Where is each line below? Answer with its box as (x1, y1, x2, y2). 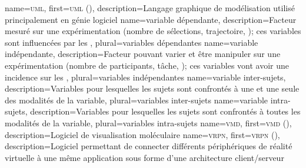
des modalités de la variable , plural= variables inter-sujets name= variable (5, 93, 268, 106)
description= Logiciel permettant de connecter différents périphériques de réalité (5, 140, 292, 152)
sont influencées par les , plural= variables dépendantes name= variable (5, 36, 258, 48)
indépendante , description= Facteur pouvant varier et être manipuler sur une (5, 48, 281, 60)
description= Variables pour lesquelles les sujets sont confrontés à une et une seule (5, 82, 300, 95)
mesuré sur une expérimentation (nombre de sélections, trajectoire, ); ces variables (5, 25, 301, 37)
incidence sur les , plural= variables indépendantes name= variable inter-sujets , (5, 70, 286, 83)
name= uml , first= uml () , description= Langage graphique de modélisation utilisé (5, 2, 295, 14)
